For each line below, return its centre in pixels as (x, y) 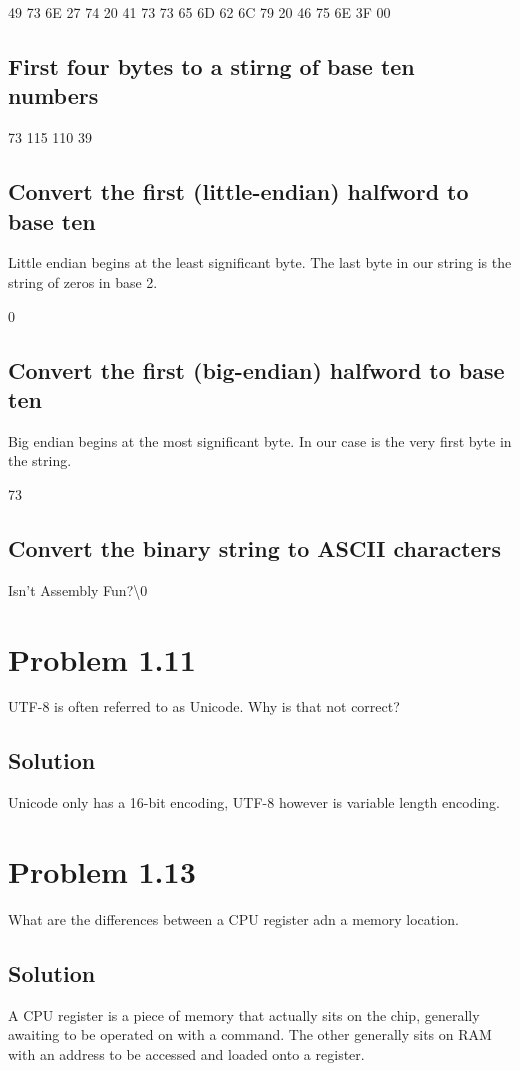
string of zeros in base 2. (83, 281)
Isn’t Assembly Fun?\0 (78, 589)
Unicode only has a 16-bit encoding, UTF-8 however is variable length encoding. (254, 802)
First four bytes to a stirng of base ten (211, 65)
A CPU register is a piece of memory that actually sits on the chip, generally (244, 1014)
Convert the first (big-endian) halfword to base (256, 369)
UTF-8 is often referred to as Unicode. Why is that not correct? (204, 706)
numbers (53, 95)
